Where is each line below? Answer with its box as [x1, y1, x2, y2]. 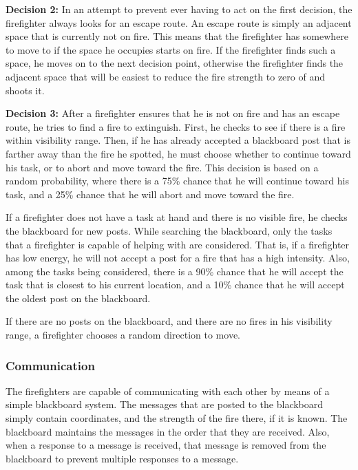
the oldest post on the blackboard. [6, 290, 151, 305]
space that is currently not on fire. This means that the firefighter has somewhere [6, 29, 349, 43]
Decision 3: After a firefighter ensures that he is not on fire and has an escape [6, 106, 340, 120]
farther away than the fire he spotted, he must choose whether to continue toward [6, 146, 351, 160]
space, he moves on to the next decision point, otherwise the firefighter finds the [6, 56, 344, 70]
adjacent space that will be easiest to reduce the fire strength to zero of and [6, 69, 325, 83]
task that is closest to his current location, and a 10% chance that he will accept [6, 277, 345, 292]
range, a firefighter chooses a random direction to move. [6, 328, 240, 342]
